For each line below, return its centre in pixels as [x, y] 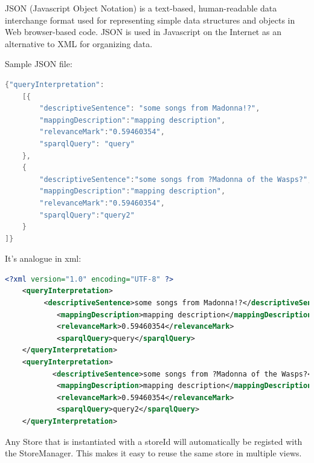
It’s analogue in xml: [43, 258]
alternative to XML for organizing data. [79, 43]
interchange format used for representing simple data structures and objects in [150, 20]
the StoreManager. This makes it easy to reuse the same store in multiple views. [153, 453]
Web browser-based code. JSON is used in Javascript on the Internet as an [143, 32]
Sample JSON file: [39, 64]
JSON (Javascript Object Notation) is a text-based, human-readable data [141, 8]
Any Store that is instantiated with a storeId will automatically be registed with [154, 441]
